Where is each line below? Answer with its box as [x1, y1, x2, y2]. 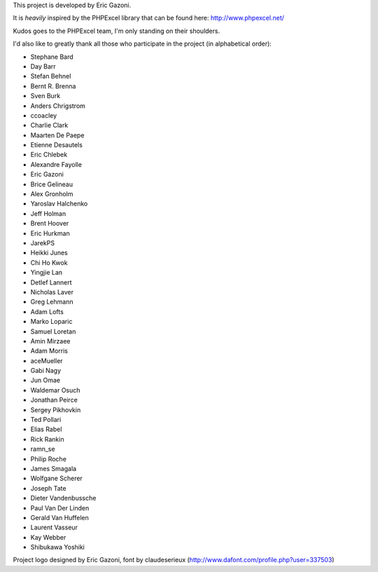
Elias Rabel [30, 425, 62, 434]
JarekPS [30, 238, 55, 247]
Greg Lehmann [30, 298, 73, 306]
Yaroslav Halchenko [30, 200, 88, 208]
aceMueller [30, 356, 63, 365]
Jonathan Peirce [30, 396, 78, 404]
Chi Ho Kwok [30, 258, 68, 266]
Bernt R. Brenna [30, 81, 76, 90]
